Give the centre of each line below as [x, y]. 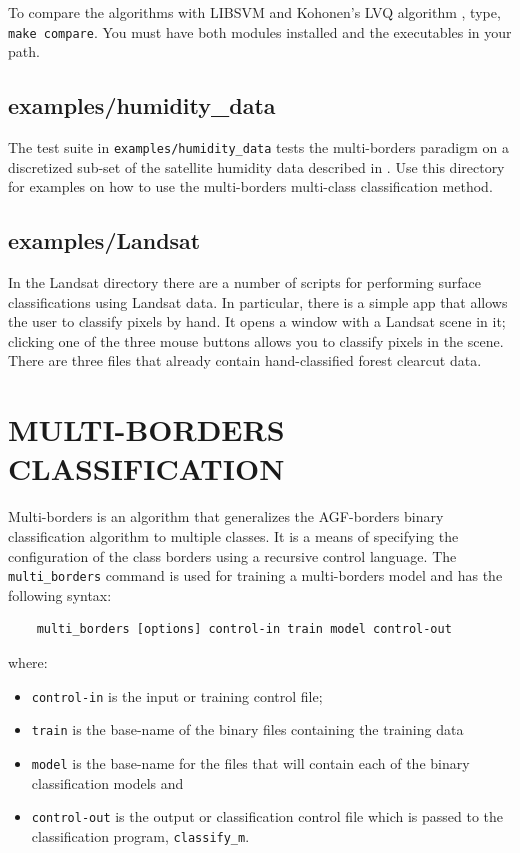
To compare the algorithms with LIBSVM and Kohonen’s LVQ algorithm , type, [254, 12]
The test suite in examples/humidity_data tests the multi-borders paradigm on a [258, 147]
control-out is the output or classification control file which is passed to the [267, 816]
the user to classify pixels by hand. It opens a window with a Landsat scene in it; [257, 321]
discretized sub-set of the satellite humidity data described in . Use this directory [256, 166]
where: [28, 662]
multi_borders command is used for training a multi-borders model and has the [255, 575]
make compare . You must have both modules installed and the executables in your [260, 31]
